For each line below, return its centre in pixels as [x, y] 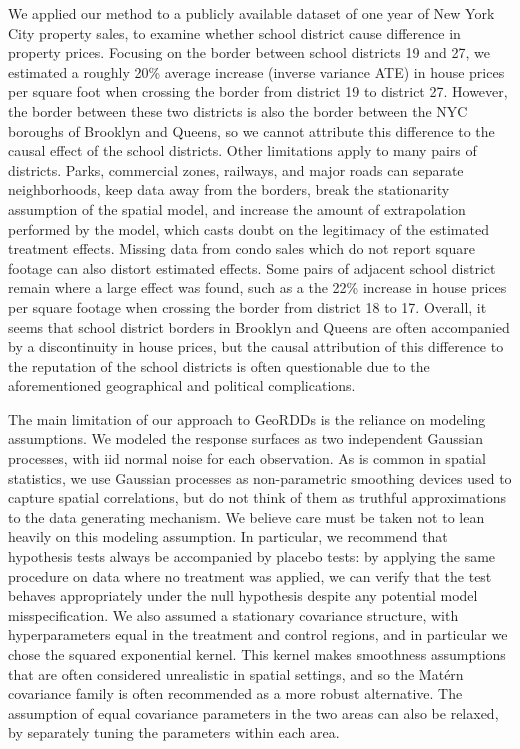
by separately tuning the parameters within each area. [174, 732]
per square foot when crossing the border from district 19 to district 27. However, [258, 91]
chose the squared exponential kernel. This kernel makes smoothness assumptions [257, 654]
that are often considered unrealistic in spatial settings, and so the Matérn [236, 673]
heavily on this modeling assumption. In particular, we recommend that [228, 536]
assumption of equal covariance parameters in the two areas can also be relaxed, [253, 712]
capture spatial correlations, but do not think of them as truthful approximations [257, 497]
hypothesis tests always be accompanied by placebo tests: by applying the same [252, 556]
